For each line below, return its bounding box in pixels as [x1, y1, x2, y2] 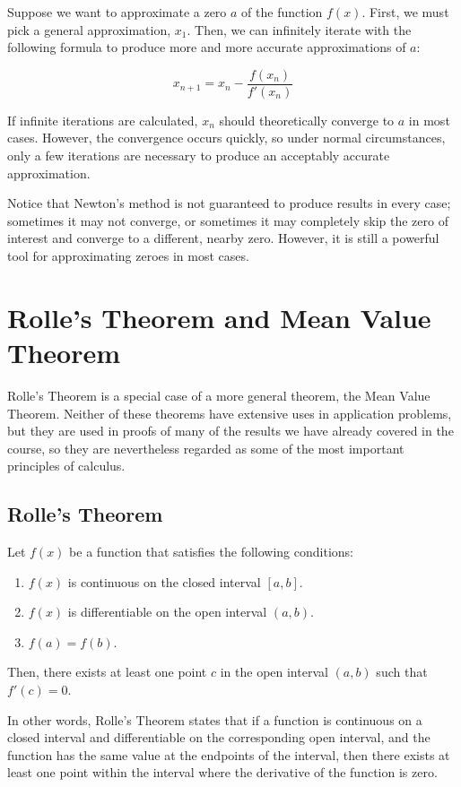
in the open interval [220, 662, 328, 681]
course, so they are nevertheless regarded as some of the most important [7, 438, 404, 457]
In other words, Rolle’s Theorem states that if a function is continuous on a [7, 710, 422, 729]
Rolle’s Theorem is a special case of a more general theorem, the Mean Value [7, 385, 431, 404]
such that [376, 662, 428, 681]
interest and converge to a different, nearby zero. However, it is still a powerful [7, 229, 439, 247]
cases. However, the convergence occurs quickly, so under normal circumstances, [7, 128, 446, 147]
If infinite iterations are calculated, [7, 110, 198, 129]
